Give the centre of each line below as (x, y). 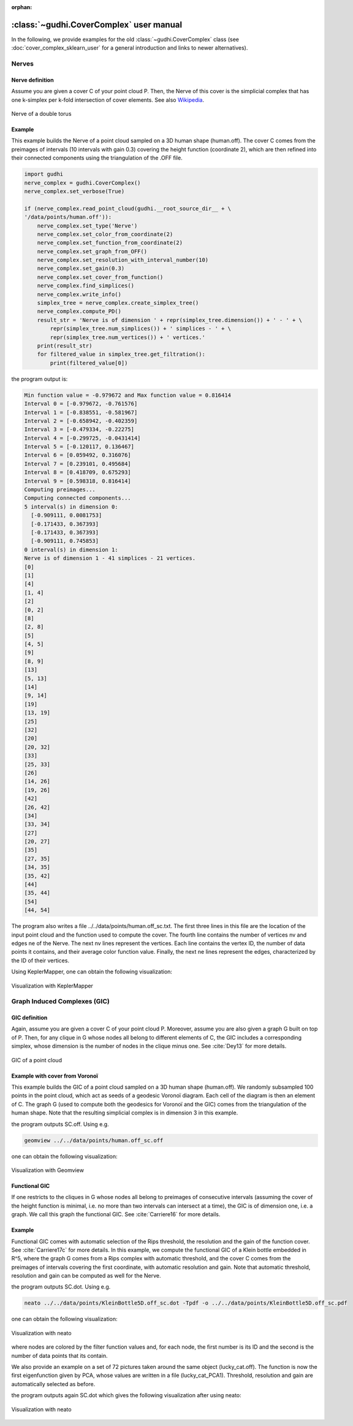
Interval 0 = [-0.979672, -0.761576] (81, 404)
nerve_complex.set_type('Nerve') (87, 226)
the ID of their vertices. (40, 960)
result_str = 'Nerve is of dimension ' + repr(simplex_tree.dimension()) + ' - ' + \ (170, 320)
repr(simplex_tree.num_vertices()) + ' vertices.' (127, 337)
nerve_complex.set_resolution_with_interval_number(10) (123, 260)
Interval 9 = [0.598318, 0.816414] (78, 481)
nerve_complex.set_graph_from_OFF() (92, 251)
